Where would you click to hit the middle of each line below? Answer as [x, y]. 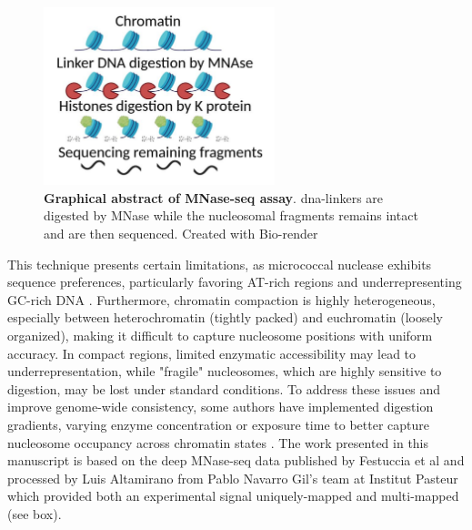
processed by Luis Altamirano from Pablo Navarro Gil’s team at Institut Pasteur [233, 478]
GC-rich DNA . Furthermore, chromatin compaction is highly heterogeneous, [221, 299]
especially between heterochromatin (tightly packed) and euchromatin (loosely [225, 317]
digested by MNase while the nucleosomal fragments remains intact [231, 215]
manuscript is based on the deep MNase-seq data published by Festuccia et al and [236, 460]
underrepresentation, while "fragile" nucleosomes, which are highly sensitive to [225, 371]
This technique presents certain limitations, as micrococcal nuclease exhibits [220, 264]
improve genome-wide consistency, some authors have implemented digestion [221, 407]
